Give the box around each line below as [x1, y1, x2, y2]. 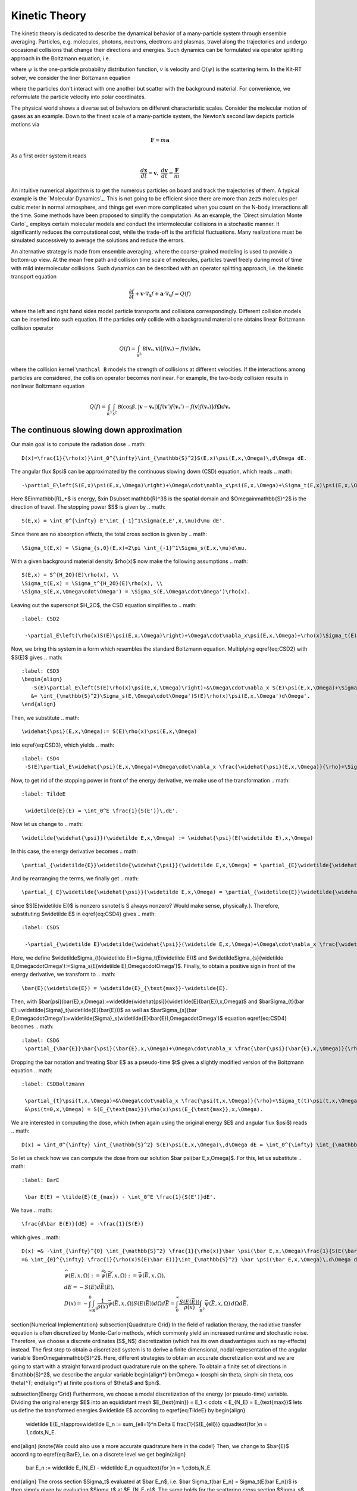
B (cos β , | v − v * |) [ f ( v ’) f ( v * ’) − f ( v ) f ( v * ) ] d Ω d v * [117, 403, 231, 412]
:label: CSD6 [21, 1037, 59, 1044]
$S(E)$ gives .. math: [11, 654, 62, 661]
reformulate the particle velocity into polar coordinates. [11, 93, 146, 101]
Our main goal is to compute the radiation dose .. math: [11, 441, 146, 448]
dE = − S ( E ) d [64, 1284, 101, 1291]
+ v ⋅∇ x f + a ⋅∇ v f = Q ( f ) [134, 290, 192, 298]
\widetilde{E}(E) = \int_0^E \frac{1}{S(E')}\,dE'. [24, 807, 178, 814]
